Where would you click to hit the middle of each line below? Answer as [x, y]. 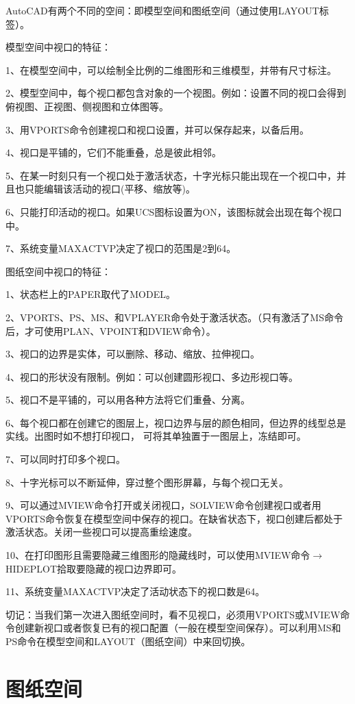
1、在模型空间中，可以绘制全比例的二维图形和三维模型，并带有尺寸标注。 [171, 70]
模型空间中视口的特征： [58, 47]
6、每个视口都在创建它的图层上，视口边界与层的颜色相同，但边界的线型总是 [176, 422]
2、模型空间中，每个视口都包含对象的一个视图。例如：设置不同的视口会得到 [176, 93]
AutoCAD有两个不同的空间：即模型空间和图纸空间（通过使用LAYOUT [162, 10]
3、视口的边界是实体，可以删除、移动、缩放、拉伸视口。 [133, 354]
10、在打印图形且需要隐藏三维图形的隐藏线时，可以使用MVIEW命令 [158, 555]
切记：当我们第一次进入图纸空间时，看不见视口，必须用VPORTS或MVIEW [173, 614]
